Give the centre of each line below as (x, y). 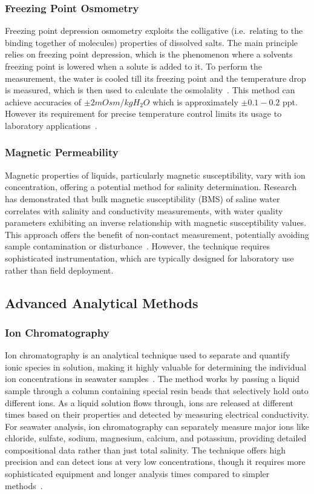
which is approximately (195, 101)
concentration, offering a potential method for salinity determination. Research (151, 187)
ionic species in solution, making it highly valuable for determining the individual (156, 367)
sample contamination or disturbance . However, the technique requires (137, 246)
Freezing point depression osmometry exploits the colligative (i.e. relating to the (154, 31)
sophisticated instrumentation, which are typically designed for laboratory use (149, 258)
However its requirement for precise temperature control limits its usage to (143, 114)
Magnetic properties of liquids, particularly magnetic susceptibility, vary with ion (155, 175)
